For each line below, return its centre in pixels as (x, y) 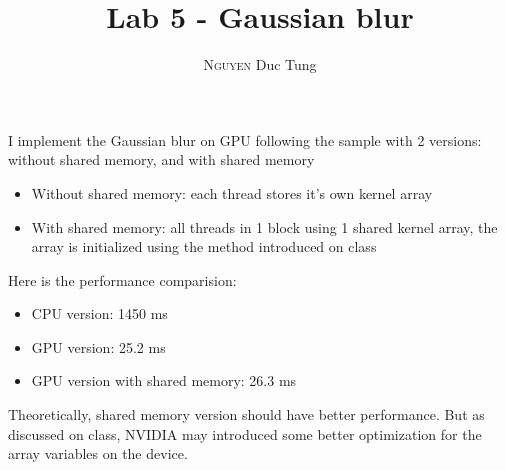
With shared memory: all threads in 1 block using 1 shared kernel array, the (264, 226)
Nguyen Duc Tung (260, 64)
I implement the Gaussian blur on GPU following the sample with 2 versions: (245, 139)
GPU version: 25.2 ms (98, 346)
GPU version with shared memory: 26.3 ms (164, 380)
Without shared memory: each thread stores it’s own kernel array (232, 192)
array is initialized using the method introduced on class (204, 246)
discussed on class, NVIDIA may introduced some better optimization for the (245, 433)
